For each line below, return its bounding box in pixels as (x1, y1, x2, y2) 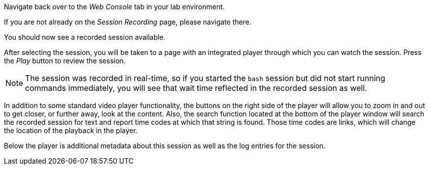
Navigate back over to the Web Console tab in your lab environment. (4, 2, 225, 11)
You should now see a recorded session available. (4, 33, 165, 41)
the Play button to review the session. (4, 56, 126, 65)
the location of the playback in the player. (4, 126, 137, 135)
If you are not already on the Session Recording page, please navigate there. (4, 18, 251, 26)
